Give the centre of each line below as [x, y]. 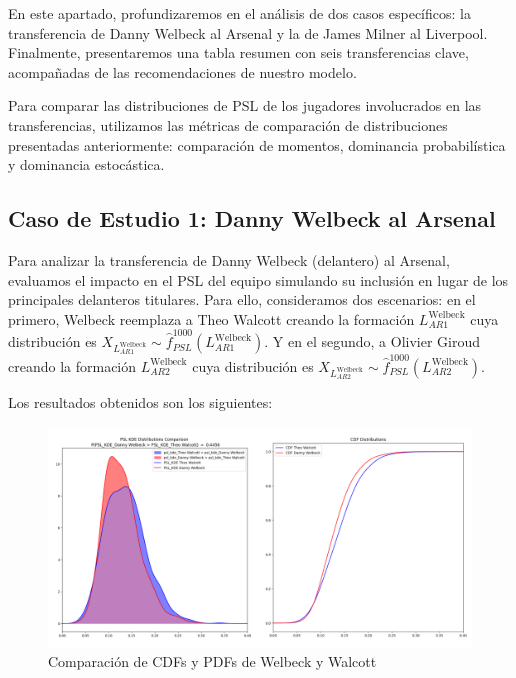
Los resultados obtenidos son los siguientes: [140, 402]
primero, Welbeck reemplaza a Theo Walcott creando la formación [211, 318]
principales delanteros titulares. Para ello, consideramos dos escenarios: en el [242, 299]
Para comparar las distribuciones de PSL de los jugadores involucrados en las [245, 105]
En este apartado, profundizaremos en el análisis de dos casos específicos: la [239, 13]
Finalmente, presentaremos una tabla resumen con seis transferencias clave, [238, 52]
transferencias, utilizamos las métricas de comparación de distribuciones [228, 124]
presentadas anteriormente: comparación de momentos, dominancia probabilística [257, 144]
